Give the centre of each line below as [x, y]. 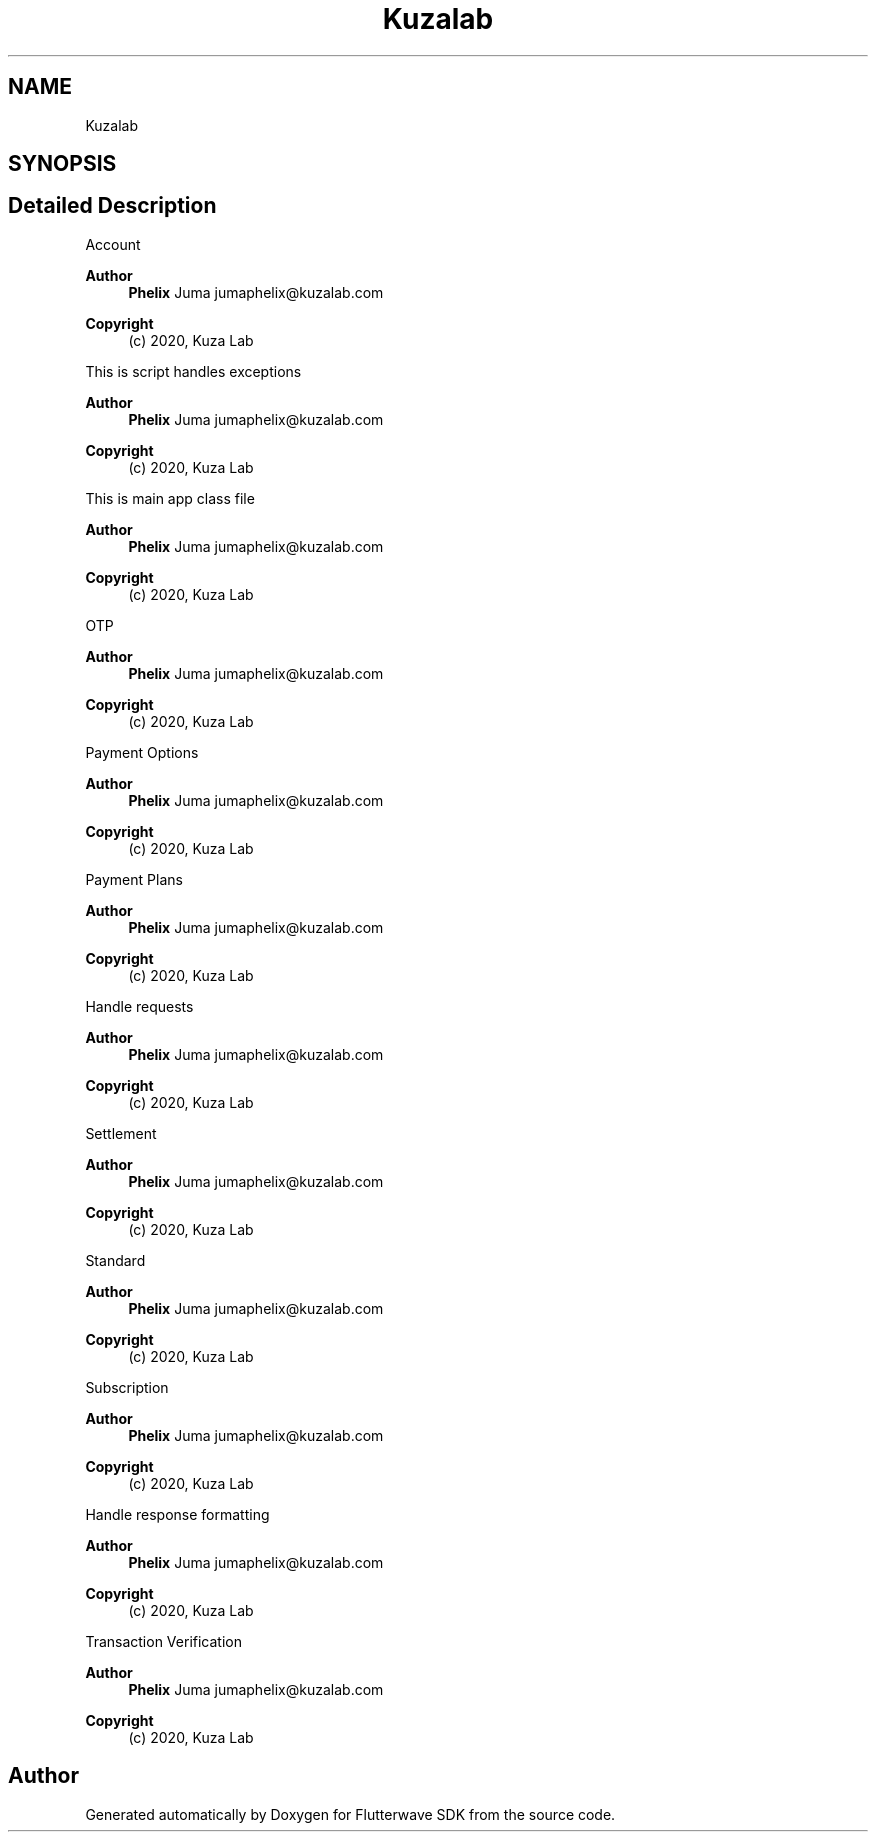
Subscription [127, 1387]
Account [113, 244]
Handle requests [139, 1006]
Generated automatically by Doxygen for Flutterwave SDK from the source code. [350, 1814]
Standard [115, 1260]
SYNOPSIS [62, 164]
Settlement [121, 1133]
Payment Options [142, 752]
